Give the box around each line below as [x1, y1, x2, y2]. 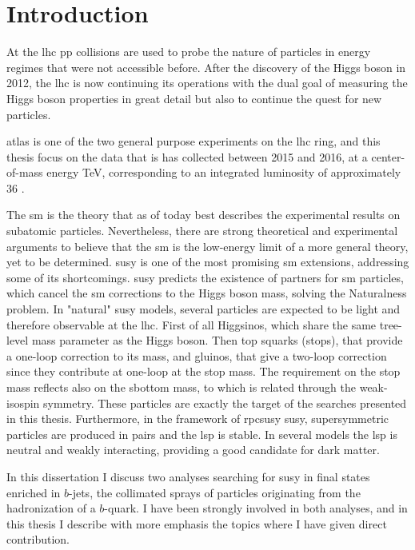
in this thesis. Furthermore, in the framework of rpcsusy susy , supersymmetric [6, 410, 389, 427]
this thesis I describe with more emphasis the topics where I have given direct [6, 515, 387, 532]
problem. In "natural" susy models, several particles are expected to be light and [6, 301, 401, 317]
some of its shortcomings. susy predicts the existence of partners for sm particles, [6, 269, 404, 285]
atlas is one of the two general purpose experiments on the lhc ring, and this [6, 133, 381, 149]
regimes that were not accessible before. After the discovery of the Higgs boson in [6, 58, 406, 75]
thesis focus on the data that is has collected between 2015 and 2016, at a [6, 148, 368, 165]
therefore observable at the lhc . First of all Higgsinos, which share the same [6, 316, 377, 333]
